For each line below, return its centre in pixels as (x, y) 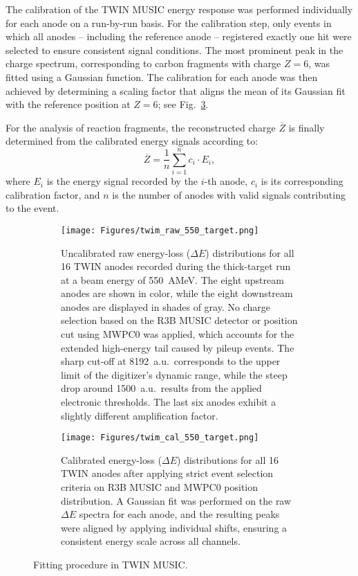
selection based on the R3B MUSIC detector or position (179, 320)
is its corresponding (302, 181)
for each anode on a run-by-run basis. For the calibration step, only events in (169, 22)
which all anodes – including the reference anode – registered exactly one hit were (179, 36)
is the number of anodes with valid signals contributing (229, 194)
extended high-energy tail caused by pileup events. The (178, 347)
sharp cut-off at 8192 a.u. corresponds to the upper (171, 361)
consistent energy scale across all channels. (151, 541)
